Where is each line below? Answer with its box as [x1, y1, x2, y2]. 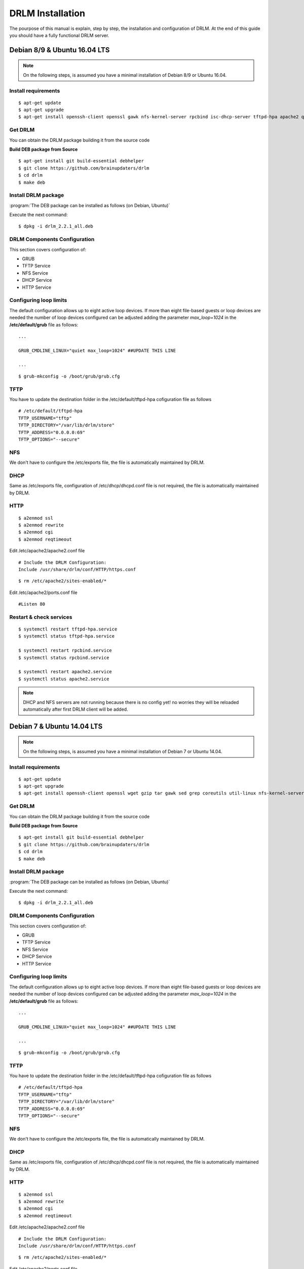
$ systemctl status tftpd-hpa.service [18, 633, 115, 639]
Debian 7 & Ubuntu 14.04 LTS [9, 722, 103, 730]
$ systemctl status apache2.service [18, 676, 109, 682]
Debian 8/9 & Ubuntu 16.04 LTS [9, 46, 110, 54]
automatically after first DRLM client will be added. [23, 706, 129, 712]
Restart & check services [9, 613, 72, 620]
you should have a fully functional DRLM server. [9, 32, 109, 38]
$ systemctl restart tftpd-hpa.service [18, 626, 118, 632]
